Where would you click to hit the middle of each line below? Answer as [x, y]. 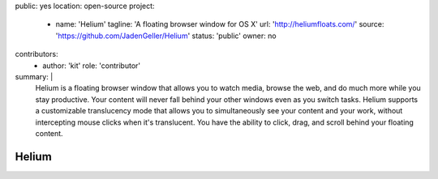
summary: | [34, 76]
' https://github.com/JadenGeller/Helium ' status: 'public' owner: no [166, 36]
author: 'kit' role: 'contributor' [92, 66]
